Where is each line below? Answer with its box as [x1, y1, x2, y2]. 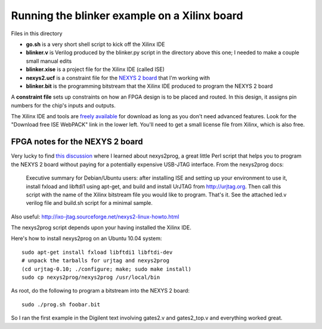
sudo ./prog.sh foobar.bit [21, 301, 101, 308]
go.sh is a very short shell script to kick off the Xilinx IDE [26, 41, 165, 48]
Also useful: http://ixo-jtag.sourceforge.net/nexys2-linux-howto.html [11, 213, 179, 220]
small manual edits [26, 57, 72, 64]
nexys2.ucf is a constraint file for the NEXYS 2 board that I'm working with [26, 74, 210, 81]
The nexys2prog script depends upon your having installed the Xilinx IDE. [11, 224, 192, 231]
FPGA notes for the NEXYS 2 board [11, 137, 143, 147]
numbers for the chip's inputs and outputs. [11, 102, 116, 109]
